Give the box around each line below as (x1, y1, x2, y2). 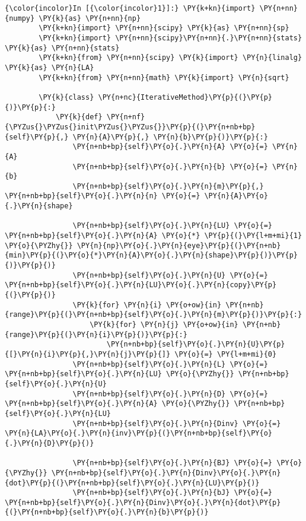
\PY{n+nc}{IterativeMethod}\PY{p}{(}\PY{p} (98, 93, 273, 101)
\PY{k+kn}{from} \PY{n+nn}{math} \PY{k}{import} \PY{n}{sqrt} (39, 73, 289, 82)
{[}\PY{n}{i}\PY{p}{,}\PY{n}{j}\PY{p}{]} (5, 350, 171, 358)
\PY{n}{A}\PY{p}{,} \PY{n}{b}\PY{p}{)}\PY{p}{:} (72, 132, 268, 141)
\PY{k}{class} (39, 93, 94, 101)
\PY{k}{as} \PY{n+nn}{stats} (5, 43, 120, 52)
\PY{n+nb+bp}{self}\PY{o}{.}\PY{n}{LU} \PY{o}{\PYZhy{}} (5, 370, 234, 379)
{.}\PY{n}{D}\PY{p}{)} (5, 439, 94, 447)
